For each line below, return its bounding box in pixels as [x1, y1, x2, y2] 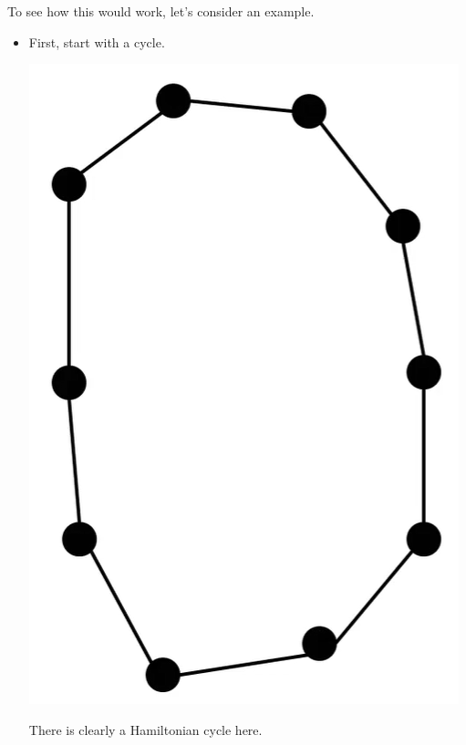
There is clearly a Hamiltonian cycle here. [28, 719, 263, 739]
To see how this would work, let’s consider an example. [7, 2, 315, 20]
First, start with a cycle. [28, 32, 165, 51]
